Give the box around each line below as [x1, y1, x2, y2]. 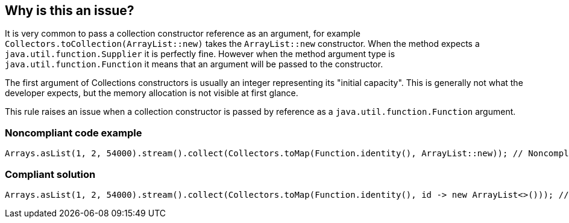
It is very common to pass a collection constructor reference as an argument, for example [5, 28, 360, 39]
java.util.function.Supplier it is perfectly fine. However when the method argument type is [5, 49, 395, 60]
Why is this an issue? [5, 3, 134, 18]
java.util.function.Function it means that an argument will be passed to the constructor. [5, 59, 383, 70]
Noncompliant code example [5, 126, 142, 139]
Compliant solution [5, 168, 96, 180]
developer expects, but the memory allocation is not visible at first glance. [5, 88, 298, 99]
